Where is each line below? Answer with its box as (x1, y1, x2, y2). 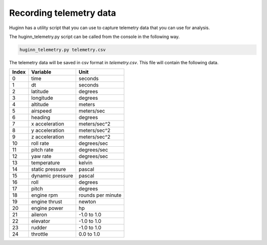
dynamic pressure (31, 172, 74, 179)
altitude (31, 101, 49, 108)
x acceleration (31, 121, 64, 127)
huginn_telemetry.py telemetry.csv (19, 47, 106, 52)
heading (31, 114, 50, 121)
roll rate (31, 140, 49, 147)
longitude (31, 94, 53, 101)
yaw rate (31, 153, 52, 160)
